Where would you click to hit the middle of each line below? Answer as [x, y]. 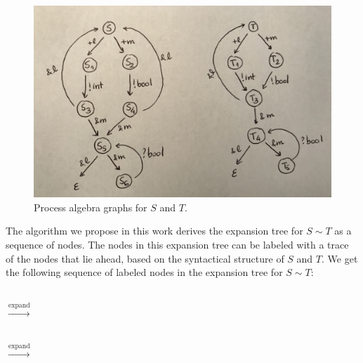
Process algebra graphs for [91, 207]
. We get [340, 258]
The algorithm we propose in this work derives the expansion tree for [154, 231]
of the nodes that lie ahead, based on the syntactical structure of [145, 258]
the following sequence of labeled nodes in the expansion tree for [144, 272]
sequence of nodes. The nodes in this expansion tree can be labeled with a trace [177, 245]
